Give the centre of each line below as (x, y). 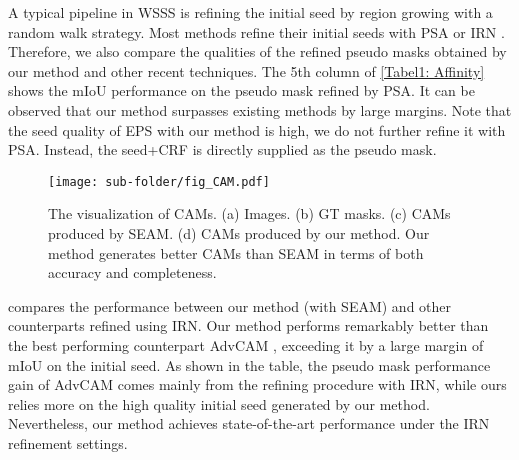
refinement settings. (68, 442)
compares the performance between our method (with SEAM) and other (230, 305)
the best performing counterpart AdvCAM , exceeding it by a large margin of (246, 344)
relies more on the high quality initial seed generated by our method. (219, 403)
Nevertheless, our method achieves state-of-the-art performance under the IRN (249, 423)
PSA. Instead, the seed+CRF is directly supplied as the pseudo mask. (222, 149)
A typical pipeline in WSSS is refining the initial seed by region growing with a (250, 12)
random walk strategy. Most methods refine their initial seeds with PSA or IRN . (256, 31)
